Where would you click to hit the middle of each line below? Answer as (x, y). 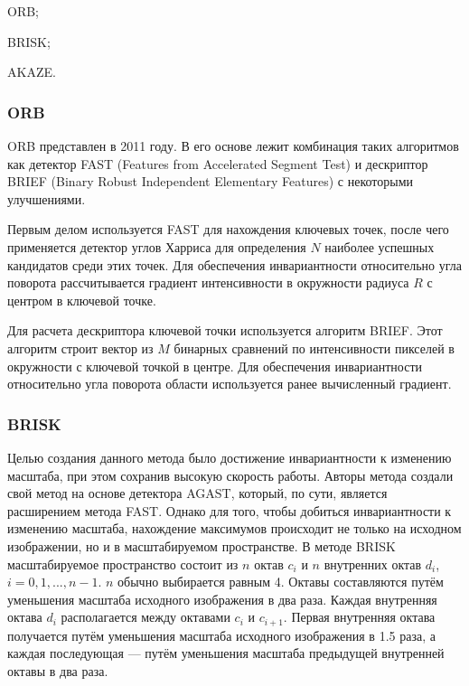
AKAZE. (32, 72)
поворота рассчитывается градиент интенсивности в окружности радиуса (208, 282)
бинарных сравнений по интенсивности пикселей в (314, 348)
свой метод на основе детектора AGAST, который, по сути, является (197, 493)
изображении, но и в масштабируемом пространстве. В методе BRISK (202, 545)
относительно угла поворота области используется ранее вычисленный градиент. (230, 384)
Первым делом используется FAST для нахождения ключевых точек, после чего (228, 229)
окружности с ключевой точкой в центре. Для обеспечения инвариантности (215, 366)
